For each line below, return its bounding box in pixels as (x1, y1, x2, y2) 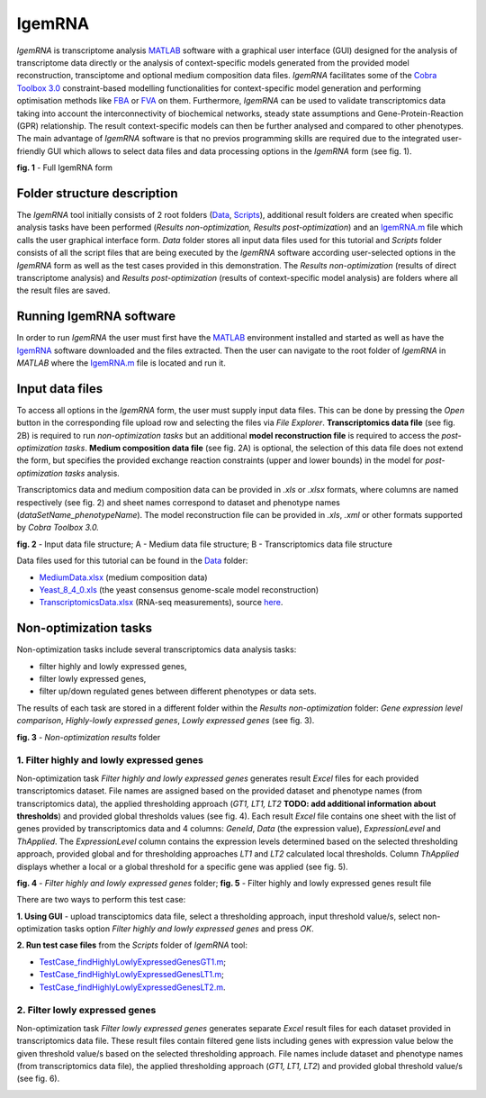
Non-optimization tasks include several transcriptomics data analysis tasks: (16, 644, 297, 655)
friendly (16, 145, 46, 157)
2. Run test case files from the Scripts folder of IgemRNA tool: (16, 939, 247, 950)
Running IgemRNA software (16, 309, 176, 324)
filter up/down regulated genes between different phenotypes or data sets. (39, 685, 317, 697)
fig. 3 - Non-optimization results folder (16, 731, 161, 742)
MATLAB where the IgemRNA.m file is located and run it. (16, 358, 227, 368)
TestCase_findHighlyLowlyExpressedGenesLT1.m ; (39, 969, 225, 980)
